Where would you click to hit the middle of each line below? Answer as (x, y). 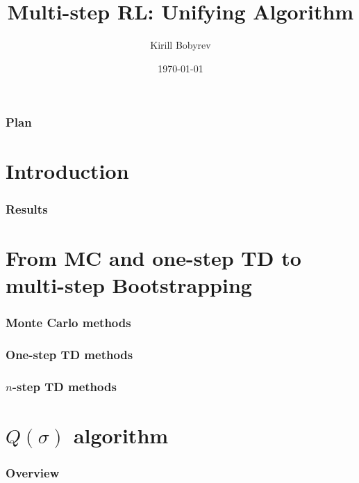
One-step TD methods (69, 354)
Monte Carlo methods (68, 322)
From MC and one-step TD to (153, 257)
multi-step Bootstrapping (129, 284)
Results (27, 208)
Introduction (67, 171)
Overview (33, 472)
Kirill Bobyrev (181, 45)
